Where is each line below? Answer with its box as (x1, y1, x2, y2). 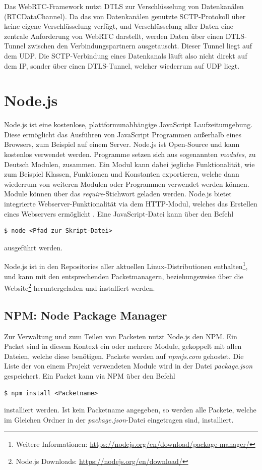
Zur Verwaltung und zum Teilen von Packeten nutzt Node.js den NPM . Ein (4, 331, 237, 341)
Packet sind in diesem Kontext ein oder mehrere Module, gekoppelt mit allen (4, 341, 242, 351)
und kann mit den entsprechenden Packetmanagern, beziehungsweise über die (4, 271, 243, 281)
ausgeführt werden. (4, 242, 63, 252)
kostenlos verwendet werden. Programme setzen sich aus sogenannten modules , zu (4, 149, 256, 160)
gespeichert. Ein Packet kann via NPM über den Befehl (4, 371, 175, 381)
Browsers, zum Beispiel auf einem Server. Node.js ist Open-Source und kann (4, 139, 240, 149)
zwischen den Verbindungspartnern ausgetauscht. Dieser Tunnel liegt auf (28, 40, 252, 51)
